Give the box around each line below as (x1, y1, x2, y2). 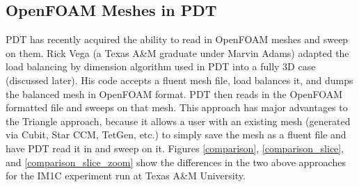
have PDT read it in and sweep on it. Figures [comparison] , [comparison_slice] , (6, 140, 344, 155)
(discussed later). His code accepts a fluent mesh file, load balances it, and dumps (6, 72, 353, 87)
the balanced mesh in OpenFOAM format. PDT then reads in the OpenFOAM (6, 86, 343, 101)
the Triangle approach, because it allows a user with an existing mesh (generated (6, 113, 351, 128)
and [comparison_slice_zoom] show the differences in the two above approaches (6, 154, 346, 169)
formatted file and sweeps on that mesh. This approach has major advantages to (6, 100, 348, 115)
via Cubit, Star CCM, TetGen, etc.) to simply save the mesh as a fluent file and (6, 127, 346, 142)
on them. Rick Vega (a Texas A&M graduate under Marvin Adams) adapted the (6, 45, 349, 60)
